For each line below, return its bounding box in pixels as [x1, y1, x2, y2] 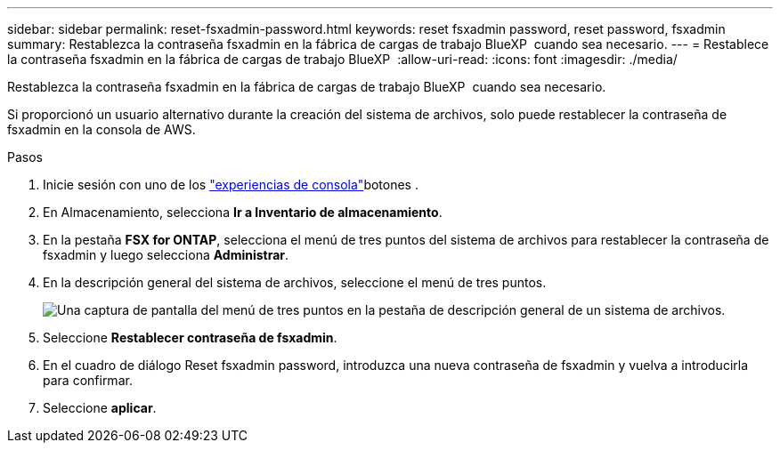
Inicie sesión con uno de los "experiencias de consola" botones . [43, 177, 418, 192]
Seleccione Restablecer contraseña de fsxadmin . [43, 330, 337, 345]
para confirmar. [43, 373, 133, 388]
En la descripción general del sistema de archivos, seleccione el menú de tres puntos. [43, 275, 547, 290]
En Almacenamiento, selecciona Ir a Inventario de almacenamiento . [43, 205, 443, 220]
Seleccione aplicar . [43, 400, 157, 415]
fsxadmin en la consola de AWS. [7, 122, 196, 137]
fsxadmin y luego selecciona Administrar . [43, 247, 289, 262]
